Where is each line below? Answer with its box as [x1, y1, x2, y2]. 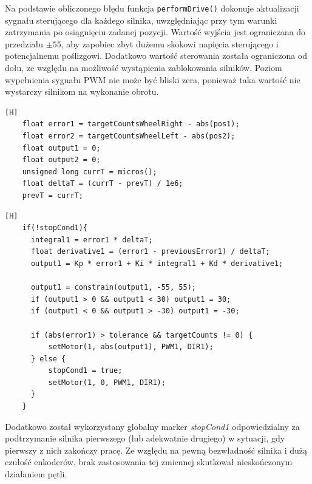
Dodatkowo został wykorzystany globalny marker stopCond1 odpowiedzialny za [5, 420, 300, 432]
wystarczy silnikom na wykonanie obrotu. [5, 85, 159, 98]
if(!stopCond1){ [22, 223, 88, 233]
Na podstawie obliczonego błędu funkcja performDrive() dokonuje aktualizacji [5, 2, 299, 14]
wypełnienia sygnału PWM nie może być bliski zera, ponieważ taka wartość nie [5, 73, 300, 86]
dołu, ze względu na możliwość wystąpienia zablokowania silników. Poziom [5, 61, 282, 74]
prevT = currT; [22, 191, 83, 200]
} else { [30, 354, 66, 363]
